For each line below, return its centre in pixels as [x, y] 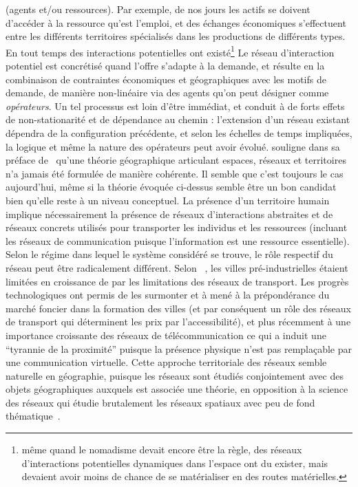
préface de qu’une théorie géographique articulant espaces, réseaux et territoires [176, 160]
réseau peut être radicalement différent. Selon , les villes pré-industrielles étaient [177, 267]
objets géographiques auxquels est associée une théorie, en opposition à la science [177, 389]
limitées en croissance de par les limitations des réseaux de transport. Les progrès [177, 281]
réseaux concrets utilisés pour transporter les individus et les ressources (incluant [177, 227]
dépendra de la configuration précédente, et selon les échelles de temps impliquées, [179, 133]
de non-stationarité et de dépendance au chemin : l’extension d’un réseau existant [178, 119]
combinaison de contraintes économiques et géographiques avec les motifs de [166, 79]
